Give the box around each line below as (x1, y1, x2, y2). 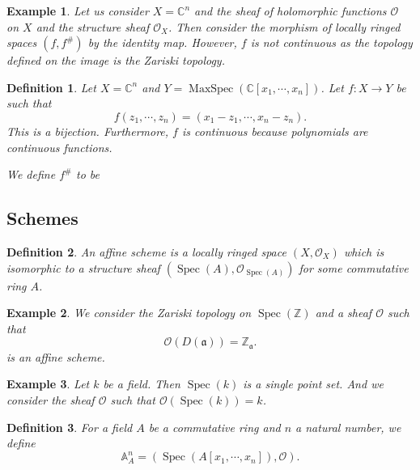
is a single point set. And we (243, 375, 384, 392)
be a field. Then (103, 375, 180, 392)
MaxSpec (189, 83, 234, 95)
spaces (6, 34, 37, 51)
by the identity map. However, (87, 34, 237, 51)
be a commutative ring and (148, 418, 281, 435)
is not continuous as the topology (250, 34, 413, 51)
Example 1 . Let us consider (6, 2, 149, 19)
